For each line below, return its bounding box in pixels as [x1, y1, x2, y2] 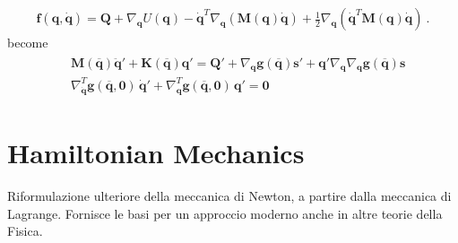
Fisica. [7, 221, 43, 240]
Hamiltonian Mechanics [7, 135, 305, 170]
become [7, 33, 48, 52]
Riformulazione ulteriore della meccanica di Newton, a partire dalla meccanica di [7, 186, 452, 204]
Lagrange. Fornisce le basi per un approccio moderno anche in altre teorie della [7, 204, 443, 222]
